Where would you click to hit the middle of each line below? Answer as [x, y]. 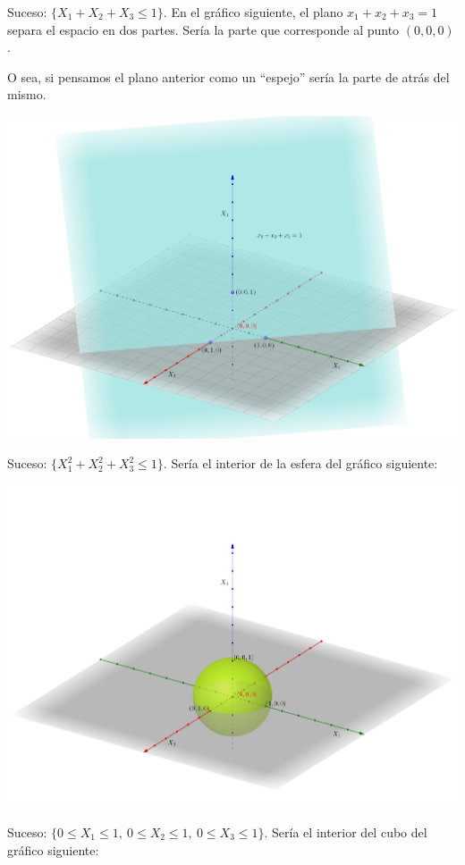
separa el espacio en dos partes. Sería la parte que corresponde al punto [203, 29]
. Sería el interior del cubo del [346, 832]
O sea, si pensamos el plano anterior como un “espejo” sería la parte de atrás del [228, 76]
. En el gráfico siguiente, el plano [253, 12]
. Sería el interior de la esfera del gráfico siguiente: [300, 463]
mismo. [27, 94]
